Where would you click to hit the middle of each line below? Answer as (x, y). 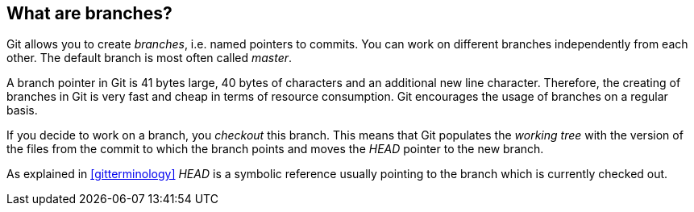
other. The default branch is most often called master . (150, 58)
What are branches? (89, 13)
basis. (22, 110)
